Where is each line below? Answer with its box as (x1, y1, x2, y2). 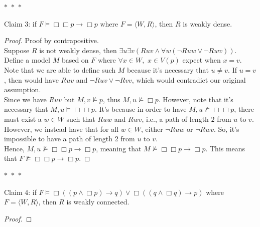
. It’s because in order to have (94, 104, 187, 114)
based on (61, 55, 89, 65)
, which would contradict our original (132, 74, 246, 85)
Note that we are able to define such (4, 64, 116, 75)
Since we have (4, 94, 47, 104)
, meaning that (96, 143, 142, 153)
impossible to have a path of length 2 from (4, 133, 135, 144)
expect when (182, 55, 221, 65)
